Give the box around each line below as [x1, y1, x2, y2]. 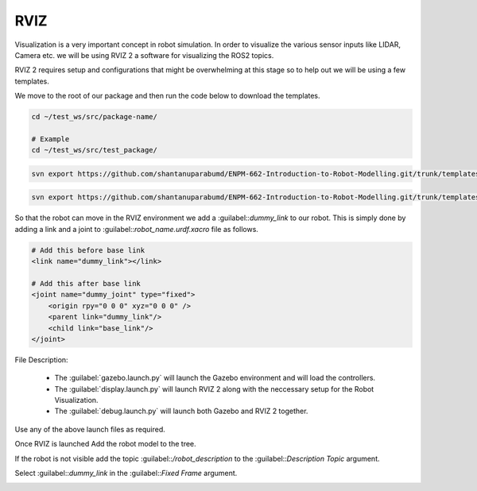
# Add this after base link [31, 279, 141, 288]
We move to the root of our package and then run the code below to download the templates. [14, 91, 321, 101]
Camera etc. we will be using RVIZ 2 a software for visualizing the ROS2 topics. [14, 50, 274, 60]
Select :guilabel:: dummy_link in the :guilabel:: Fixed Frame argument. [14, 469, 238, 478]
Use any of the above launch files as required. [14, 424, 166, 434]
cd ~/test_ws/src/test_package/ [31, 145, 158, 155]
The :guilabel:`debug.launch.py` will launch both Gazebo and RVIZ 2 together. [54, 406, 308, 416]
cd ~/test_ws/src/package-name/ [31, 112, 158, 122]
